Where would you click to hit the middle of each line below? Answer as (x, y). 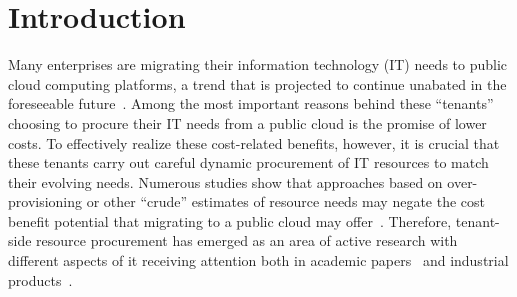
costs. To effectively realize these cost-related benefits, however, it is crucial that (254, 142)
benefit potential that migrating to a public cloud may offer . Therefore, (230, 220)
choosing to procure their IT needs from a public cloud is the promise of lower (247, 122)
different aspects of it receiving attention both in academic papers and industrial (258, 260)
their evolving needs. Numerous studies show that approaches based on (225, 181)
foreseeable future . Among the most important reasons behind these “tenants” (251, 103)
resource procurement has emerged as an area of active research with (247, 240)
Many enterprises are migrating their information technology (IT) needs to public (258, 64)
